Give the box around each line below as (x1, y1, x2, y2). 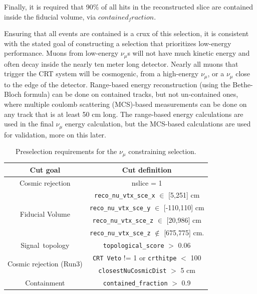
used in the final (4, 118, 54, 129)
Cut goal (30, 164, 61, 175)
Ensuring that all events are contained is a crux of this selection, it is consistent (4, 28, 249, 39)
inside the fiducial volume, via (4, 11, 96, 22)
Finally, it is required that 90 (4, 2, 93, 12)
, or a (207, 68, 224, 79)
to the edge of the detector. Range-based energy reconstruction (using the (4, 79, 230, 89)
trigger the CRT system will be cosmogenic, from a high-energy (4, 68, 199, 79)
